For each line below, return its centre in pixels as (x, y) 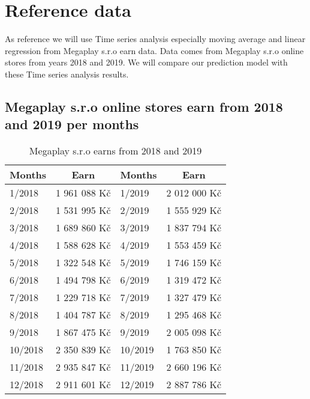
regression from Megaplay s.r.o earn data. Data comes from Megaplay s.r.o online (154, 50)
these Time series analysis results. (67, 74)
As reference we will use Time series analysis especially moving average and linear (155, 39)
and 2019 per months (72, 124)
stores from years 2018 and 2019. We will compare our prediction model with (146, 62)
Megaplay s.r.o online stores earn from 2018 (144, 106)
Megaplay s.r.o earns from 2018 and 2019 (115, 151)
